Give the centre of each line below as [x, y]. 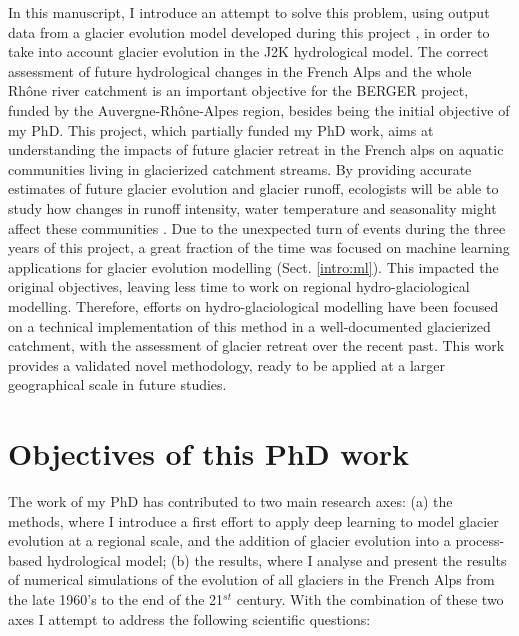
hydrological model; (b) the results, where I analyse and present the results [276, 559]
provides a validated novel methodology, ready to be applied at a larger [226, 364]
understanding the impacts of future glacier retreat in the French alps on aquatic [256, 149]
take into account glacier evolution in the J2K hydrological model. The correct [248, 51]
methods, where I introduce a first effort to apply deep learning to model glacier [253, 520]
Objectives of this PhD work [209, 453]
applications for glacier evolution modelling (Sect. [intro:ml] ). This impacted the [253, 266]
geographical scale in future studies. [117, 384]
